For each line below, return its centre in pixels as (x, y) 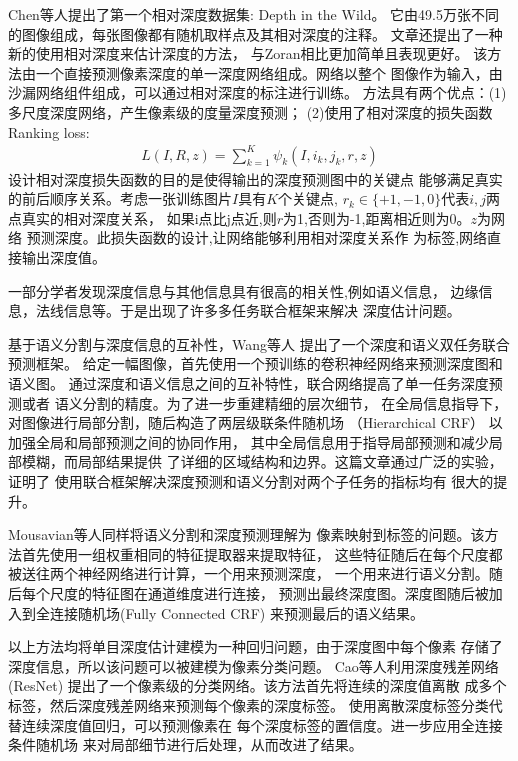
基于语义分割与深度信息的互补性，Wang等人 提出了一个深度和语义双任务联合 (259, 343)
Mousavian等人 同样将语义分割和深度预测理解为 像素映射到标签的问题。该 (246, 534)
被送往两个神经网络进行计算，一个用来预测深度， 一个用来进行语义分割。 (248, 573)
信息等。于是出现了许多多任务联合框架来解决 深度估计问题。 (262, 310)
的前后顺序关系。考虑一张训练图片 (120, 198)
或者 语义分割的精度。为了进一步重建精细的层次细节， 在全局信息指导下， (264, 402)
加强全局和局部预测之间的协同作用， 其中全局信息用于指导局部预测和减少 (248, 441)
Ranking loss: (49, 131)
